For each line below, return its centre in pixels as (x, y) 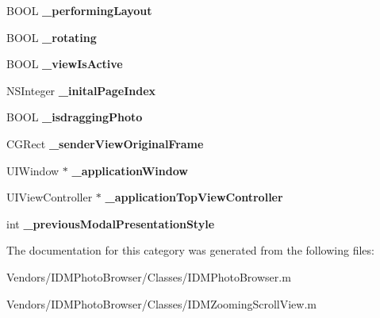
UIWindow (33, 170)
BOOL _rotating (52, 37)
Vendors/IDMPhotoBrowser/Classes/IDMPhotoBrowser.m (149, 276)
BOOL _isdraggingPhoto (75, 117)
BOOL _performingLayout (79, 10)
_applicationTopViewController (194, 197)
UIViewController (50, 197)
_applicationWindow (130, 170)
